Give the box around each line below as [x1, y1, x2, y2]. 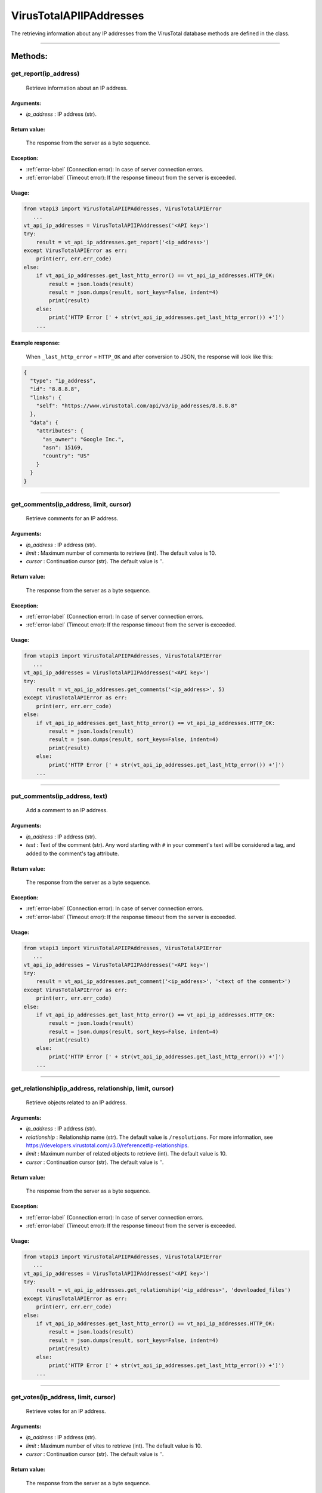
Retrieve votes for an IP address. [26, 1407, 106, 1415]
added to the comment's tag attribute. [26, 850, 119, 857]
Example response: [11, 339, 60, 346]
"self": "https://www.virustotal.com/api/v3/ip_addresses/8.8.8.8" [36, 403, 238, 409]
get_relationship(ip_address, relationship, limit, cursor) [11, 1084, 174, 1092]
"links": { [30, 394, 62, 401]
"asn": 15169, [42, 444, 83, 451]
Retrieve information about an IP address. [26, 84, 128, 91]
